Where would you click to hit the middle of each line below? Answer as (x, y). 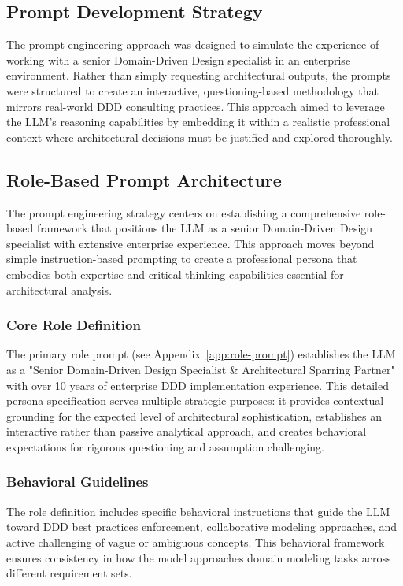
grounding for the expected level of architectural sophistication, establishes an (194, 415)
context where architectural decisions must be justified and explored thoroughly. (200, 137)
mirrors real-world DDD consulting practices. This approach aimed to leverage (196, 106)
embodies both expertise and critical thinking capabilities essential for (175, 274)
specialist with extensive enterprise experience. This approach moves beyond (190, 243)
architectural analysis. (59, 289)
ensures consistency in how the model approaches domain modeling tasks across (199, 557)
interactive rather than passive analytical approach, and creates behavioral (187, 431)
